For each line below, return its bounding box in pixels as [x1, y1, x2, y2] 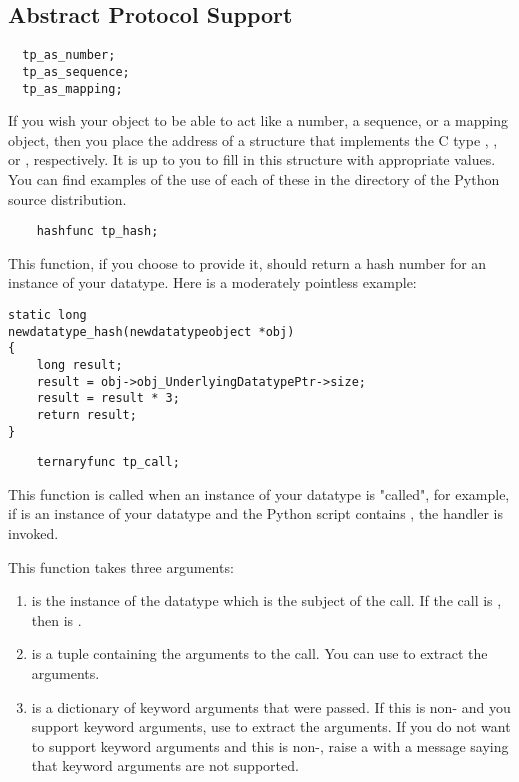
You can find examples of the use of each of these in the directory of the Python [8, 168, 500, 189]
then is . [31, 609, 82, 630]
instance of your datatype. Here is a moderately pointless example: [8, 272, 417, 293]
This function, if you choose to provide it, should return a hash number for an [8, 252, 487, 273]
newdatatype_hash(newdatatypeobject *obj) [8, 324, 295, 339]
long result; [36, 357, 123, 372]
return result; [36, 407, 137, 422]
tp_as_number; [22, 48, 116, 63]
